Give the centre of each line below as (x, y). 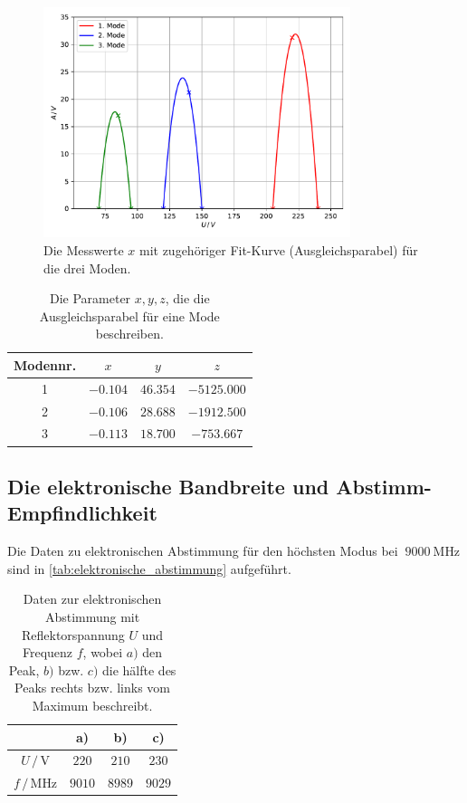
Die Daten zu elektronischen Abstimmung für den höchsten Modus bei (203, 551)
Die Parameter (90, 298)
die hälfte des (139, 669)
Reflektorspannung (73, 634)
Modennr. (45, 364)
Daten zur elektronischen (92, 599)
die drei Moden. (87, 268)
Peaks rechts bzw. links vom (93, 688)
